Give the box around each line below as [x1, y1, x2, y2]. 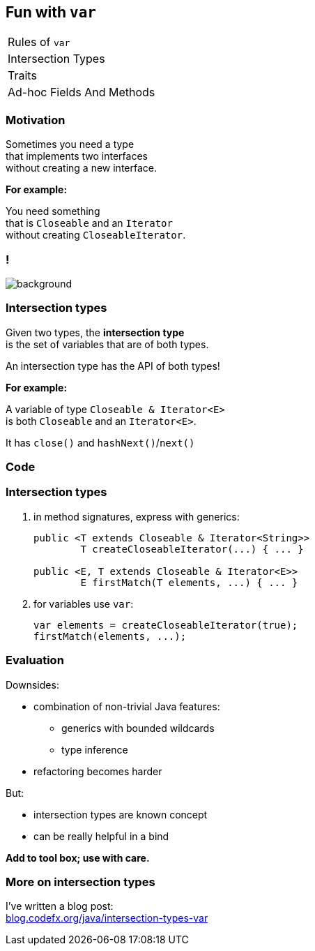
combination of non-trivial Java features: [33, 700, 220, 712]
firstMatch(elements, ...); [33, 630, 187, 642]
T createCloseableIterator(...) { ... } [80, 543, 304, 555]
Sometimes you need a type [6, 138, 135, 151]
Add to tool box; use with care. [6, 851, 150, 864]
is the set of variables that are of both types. [6, 338, 209, 350]
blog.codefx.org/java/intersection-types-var [6, 912, 208, 924]
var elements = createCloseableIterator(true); [33, 619, 298, 631]
